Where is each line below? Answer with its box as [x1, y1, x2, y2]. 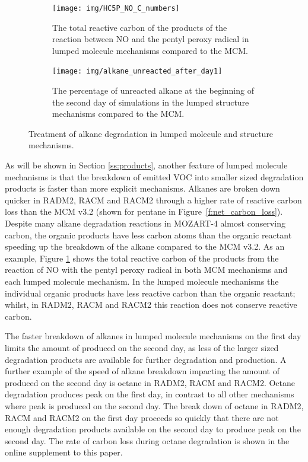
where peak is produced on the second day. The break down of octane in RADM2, [5, 399, 304, 412]
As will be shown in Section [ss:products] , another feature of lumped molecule [5, 159, 288, 171]
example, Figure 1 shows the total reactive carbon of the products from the [5, 251, 279, 264]
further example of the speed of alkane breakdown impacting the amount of [5, 365, 280, 377]
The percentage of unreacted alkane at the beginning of [52, 84, 254, 97]
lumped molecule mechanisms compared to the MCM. [52, 44, 248, 56]
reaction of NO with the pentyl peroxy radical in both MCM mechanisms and [5, 263, 288, 276]
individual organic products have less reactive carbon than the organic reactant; [5, 286, 296, 299]
